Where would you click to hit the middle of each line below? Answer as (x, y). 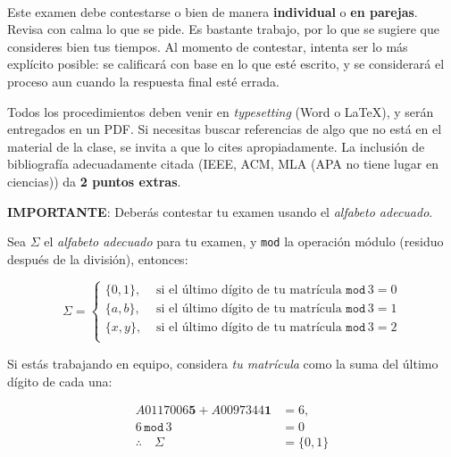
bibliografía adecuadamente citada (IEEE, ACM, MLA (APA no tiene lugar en (223, 164)
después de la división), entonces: (98, 258)
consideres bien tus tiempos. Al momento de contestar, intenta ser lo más (208, 46)
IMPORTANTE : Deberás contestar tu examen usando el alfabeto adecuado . (220, 211)
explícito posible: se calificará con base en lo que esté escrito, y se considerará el (226, 64)
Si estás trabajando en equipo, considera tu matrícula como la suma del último (223, 363)
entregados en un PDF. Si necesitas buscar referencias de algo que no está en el (225, 129)
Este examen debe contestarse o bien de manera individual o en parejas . (213, 11)
